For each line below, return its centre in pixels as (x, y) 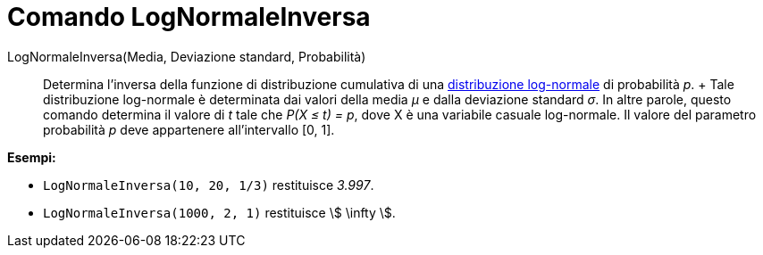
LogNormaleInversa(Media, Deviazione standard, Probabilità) (187, 56)
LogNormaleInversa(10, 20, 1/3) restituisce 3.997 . (209, 185)
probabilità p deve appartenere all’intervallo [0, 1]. (189, 129)
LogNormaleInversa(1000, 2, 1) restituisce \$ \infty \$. (219, 212)
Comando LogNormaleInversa (189, 17)
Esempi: (32, 157)
